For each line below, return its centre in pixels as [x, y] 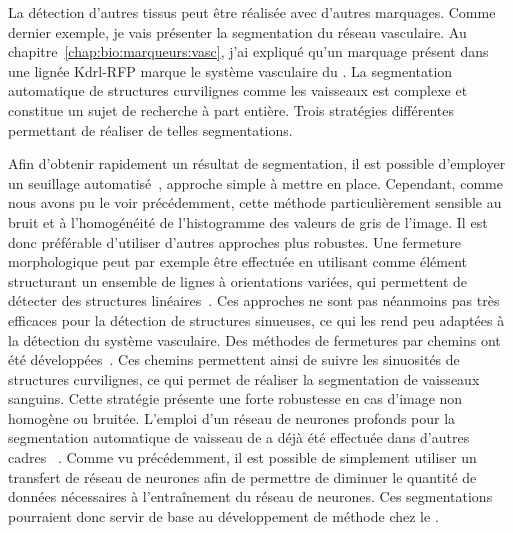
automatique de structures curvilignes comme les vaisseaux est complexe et [238, 90]
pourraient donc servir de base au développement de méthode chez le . [223, 515]
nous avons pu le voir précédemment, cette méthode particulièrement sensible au [255, 202]
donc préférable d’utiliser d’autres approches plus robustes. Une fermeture [235, 241]
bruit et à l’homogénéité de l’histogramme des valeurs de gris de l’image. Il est [248, 221]
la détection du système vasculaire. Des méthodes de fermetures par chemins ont [254, 339]
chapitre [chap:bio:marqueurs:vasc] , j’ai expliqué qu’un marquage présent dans [248, 51]
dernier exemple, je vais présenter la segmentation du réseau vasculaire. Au [237, 31]
